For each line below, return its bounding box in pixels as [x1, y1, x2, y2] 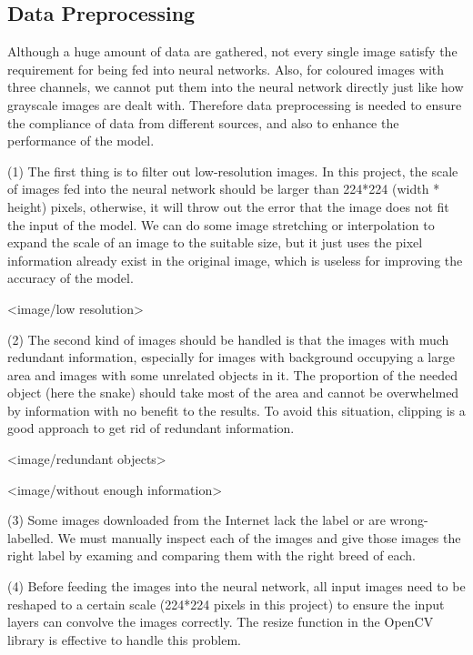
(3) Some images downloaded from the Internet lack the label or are [7, 510, 386, 529]
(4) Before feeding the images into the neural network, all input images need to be [7, 577, 466, 596]
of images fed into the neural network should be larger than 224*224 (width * [7, 179, 440, 198]
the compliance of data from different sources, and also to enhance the [7, 113, 399, 132]
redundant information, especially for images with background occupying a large [7, 348, 455, 367]
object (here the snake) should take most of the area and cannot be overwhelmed [7, 383, 459, 402]
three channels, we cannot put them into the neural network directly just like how [7, 77, 464, 96]
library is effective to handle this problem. [7, 630, 241, 649]
